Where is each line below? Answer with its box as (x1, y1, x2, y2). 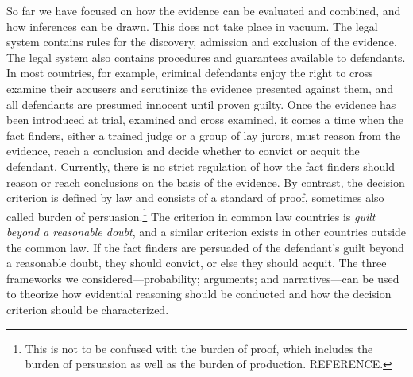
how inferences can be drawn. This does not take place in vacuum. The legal (6, 17, 378, 34)
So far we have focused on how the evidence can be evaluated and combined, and (6, 2, 401, 18)
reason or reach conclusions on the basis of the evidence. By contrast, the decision (6, 173, 405, 190)
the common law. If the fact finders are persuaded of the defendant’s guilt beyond (6, 239, 404, 255)
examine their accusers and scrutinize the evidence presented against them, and (6, 80, 394, 96)
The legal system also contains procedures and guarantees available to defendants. (6, 49, 406, 65)
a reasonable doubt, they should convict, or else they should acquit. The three (6, 255, 387, 271)
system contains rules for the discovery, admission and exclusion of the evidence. (6, 33, 397, 50)
